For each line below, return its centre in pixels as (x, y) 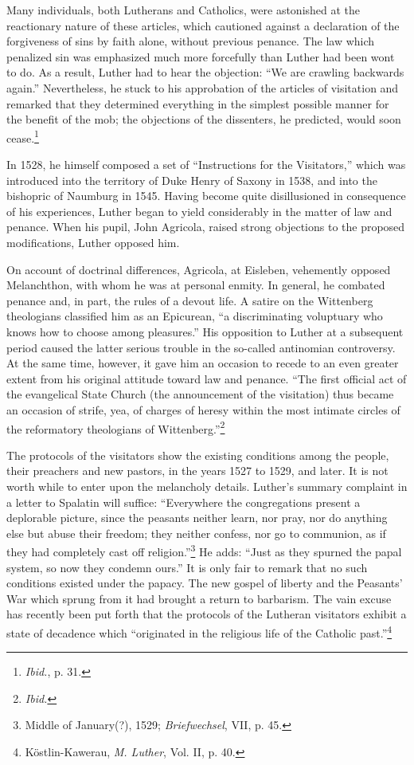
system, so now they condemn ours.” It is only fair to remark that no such (187, 567)
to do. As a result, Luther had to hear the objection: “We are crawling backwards (205, 72)
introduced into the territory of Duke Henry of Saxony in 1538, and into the (192, 180)
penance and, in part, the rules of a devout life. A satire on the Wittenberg (190, 300)
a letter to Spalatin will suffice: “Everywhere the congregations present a (184, 502)
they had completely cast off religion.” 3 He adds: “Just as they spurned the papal (204, 550)
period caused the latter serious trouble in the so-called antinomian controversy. (201, 347)
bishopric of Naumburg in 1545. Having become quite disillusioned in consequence (206, 196)
